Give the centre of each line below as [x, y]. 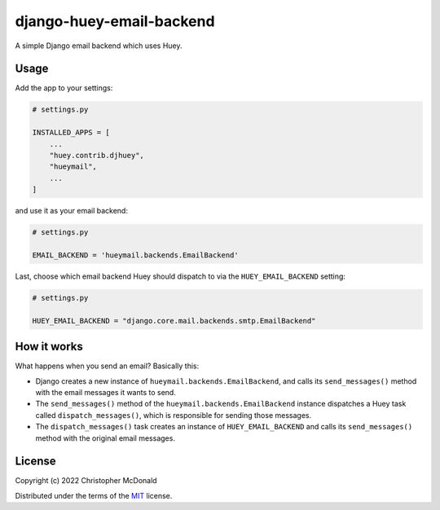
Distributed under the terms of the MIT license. [94, 495]
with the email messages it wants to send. [106, 392]
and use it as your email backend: [71, 211]
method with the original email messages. [105, 438]
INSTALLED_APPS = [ [71, 133]
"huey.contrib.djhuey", [97, 155]
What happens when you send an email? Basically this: [107, 366]
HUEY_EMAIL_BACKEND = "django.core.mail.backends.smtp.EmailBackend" [174, 321]
